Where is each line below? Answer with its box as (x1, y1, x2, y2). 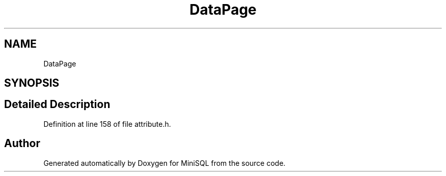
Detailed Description (4, 98, 110, 111)
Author (4, 137, 40, 150)
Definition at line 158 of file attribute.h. (43, 119, 171, 128)
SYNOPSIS (4, 77, 60, 90)
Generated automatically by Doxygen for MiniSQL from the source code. (43, 158, 286, 167)
